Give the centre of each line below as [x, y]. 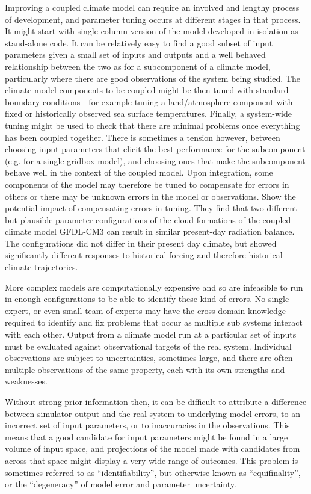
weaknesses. [26, 381]
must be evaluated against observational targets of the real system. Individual [148, 346]
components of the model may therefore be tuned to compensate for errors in [147, 184]
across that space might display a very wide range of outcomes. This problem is [152, 460]
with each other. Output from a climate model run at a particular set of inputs [151, 334]
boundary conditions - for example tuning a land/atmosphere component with [149, 101]
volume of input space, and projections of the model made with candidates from [152, 449]
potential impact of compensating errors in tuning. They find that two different [151, 208]
